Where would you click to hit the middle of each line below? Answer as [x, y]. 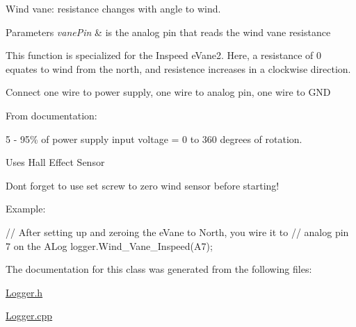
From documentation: [51, 115]
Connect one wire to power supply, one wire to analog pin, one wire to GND [168, 92]
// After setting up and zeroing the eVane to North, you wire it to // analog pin [177, 232]
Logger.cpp [29, 316]
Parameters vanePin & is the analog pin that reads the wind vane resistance [168, 32]
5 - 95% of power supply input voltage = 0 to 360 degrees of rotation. [154, 139]
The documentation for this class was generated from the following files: [159, 269]
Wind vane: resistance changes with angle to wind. [113, 8]
